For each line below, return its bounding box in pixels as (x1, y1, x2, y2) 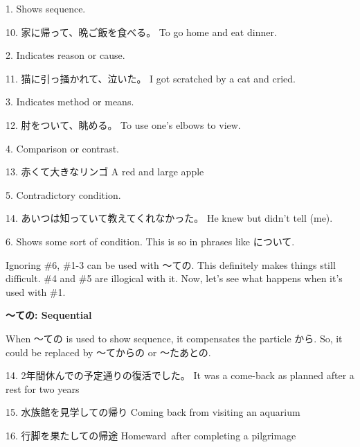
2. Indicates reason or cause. (6, 48, 125, 62)
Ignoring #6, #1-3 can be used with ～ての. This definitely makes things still (6, 257, 336, 272)
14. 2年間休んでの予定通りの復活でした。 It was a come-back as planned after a (6, 368, 354, 383)
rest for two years (6, 381, 80, 396)
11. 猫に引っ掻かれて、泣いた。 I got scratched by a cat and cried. (6, 71, 296, 85)
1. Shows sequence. (6, 1, 86, 15)
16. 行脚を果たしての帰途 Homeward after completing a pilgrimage (6, 428, 296, 442)
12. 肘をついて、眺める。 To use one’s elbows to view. (6, 117, 241, 132)
